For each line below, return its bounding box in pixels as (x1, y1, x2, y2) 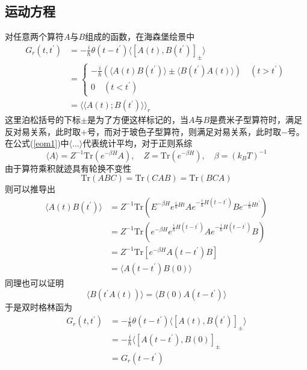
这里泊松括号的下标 (5, 113, 81, 126)
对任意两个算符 (5, 30, 64, 43)
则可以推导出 (5, 183, 55, 195)
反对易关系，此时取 (5, 125, 81, 137)
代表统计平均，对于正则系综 (82, 137, 193, 149)
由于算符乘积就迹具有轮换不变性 (5, 161, 131, 174)
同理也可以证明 (5, 276, 64, 289)
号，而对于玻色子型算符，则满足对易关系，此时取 (87, 125, 281, 137)
